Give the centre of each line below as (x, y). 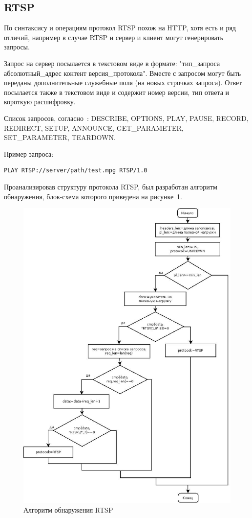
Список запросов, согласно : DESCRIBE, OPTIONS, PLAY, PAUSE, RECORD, (126, 118)
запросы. (17, 47)
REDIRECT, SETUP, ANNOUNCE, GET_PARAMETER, (94, 128)
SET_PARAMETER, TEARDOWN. (60, 137)
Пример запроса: (29, 153)
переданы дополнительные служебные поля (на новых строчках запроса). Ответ (123, 82)
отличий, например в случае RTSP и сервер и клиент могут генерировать (114, 37)
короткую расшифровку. (40, 102)
